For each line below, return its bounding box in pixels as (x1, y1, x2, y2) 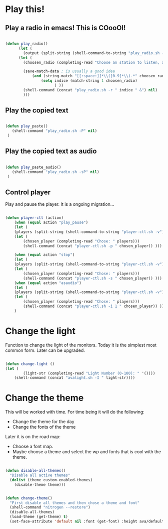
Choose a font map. (12, 443, 53, 450)
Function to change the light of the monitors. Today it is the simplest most (5, 342, 156, 348)
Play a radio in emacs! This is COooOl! (5, 24, 126, 32)
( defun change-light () (5, 361, 55, 366)
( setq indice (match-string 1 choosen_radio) (40, 78, 137, 83)
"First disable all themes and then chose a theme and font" (9, 500, 140, 505)
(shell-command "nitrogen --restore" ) (9, 505, 91, 510)
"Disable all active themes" (9, 473, 70, 478)
